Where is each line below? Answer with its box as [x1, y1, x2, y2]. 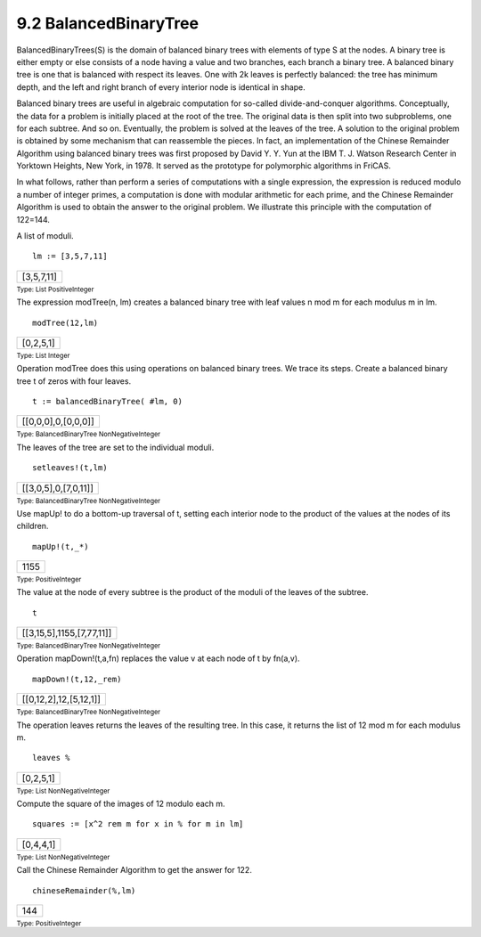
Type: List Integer [16, 351, 70, 360]
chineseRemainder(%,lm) [32, 885, 136, 895]
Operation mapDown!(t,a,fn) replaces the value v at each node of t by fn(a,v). [16, 653, 300, 664]
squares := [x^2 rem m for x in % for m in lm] [32, 819, 244, 829]
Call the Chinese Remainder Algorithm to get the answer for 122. [16, 865, 253, 876]
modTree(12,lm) [32, 317, 99, 328]
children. [16, 521, 49, 532]
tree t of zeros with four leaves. [16, 375, 132, 387]
